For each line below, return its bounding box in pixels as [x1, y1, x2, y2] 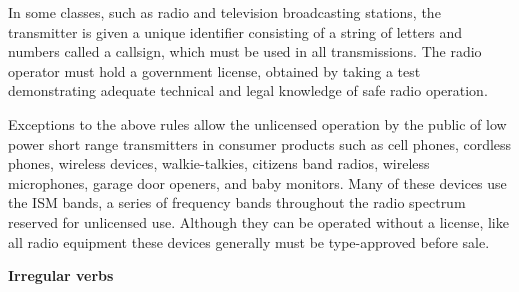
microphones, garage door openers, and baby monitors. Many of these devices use [8, 172, 507, 193]
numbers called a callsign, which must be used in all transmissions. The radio [8, 41, 482, 62]
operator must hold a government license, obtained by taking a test [8, 60, 421, 81]
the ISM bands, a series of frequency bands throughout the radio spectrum [8, 192, 466, 213]
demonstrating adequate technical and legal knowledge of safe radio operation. [8, 80, 488, 101]
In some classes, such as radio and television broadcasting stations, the [8, 2, 441, 22]
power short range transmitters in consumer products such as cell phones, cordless [8, 133, 512, 154]
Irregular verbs [8, 265, 114, 286]
